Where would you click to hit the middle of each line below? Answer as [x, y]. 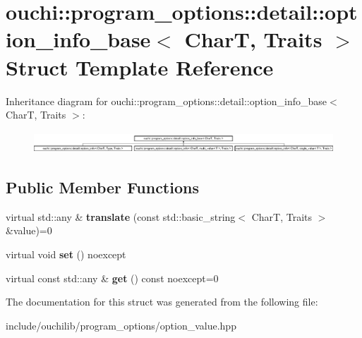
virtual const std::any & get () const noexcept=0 [112, 278]
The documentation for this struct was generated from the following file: [162, 302]
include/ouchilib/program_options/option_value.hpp [121, 325]
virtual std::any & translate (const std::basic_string [121, 216]
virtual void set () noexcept [66, 254]
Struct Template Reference [140, 67]
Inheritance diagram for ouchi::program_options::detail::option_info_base [167, 101]
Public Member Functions [102, 187]
